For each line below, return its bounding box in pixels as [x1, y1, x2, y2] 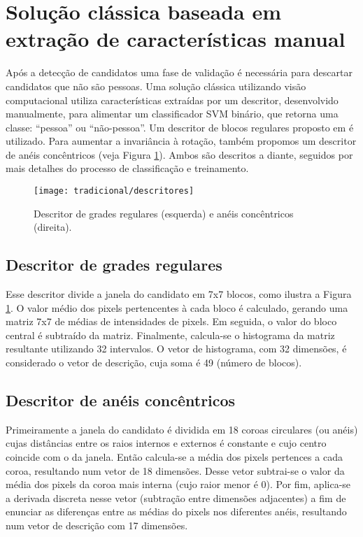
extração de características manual [6, 24, 346, 53]
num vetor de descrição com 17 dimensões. [6, 518, 188, 533]
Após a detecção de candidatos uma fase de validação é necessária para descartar [6, 65, 353, 80]
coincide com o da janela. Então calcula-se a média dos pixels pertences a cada [6, 450, 343, 464]
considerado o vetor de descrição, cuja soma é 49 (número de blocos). [6, 355, 302, 370]
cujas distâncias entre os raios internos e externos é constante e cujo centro [6, 436, 327, 450]
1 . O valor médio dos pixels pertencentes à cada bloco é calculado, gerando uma [6, 300, 348, 315]
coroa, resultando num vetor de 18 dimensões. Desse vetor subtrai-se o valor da [6, 463, 345, 478]
